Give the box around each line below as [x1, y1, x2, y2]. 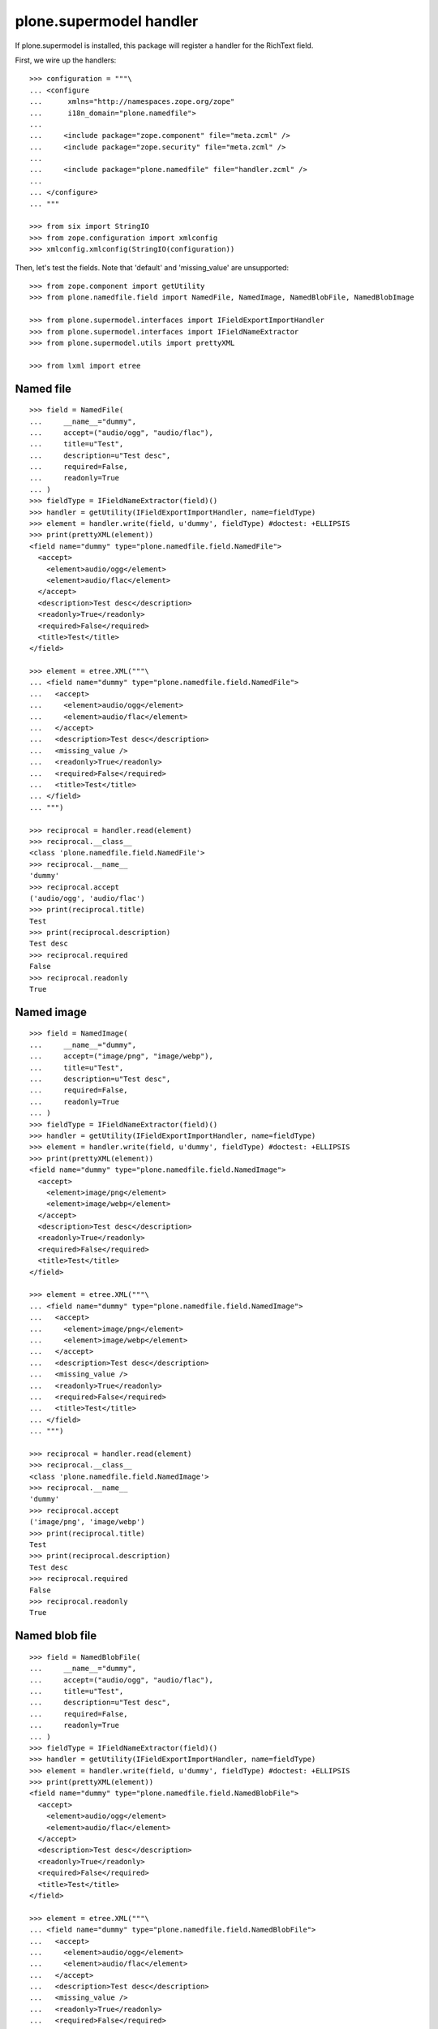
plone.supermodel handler [15, 12, 199, 30]
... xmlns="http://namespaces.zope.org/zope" [29, 97, 235, 106]
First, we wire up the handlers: [15, 55, 117, 65]
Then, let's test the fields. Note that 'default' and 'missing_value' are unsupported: [15, 262, 290, 272]
